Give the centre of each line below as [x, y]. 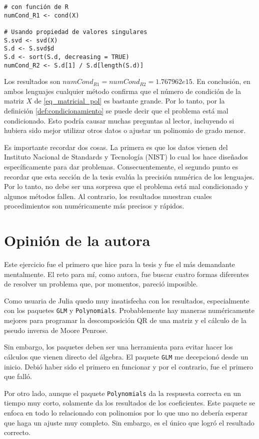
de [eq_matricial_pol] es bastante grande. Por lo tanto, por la [129, 101]
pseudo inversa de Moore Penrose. [56, 330]
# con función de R [36, 7]
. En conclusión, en [221, 81]
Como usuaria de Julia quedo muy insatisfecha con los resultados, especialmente [127, 300]
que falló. [18, 376]
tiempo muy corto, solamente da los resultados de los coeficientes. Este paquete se [130, 403]
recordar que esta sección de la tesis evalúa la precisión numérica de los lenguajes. [129, 176]
